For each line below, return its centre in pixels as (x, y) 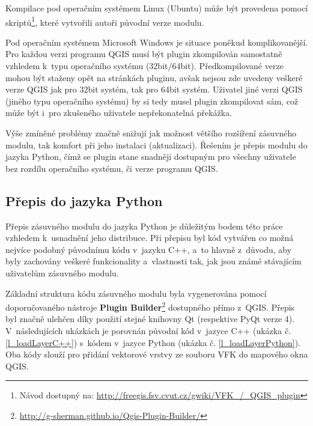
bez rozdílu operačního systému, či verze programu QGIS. (112, 168)
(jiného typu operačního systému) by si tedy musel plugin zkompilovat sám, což (152, 101)
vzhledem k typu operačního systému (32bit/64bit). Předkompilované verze (144, 66)
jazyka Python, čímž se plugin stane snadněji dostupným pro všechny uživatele (151, 157)
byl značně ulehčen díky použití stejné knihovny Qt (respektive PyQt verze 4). (150, 319)
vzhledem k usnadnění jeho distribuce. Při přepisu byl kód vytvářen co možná (150, 238)
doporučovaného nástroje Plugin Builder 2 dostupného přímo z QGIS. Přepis (150, 306)
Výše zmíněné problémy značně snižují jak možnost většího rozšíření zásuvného (151, 133)
